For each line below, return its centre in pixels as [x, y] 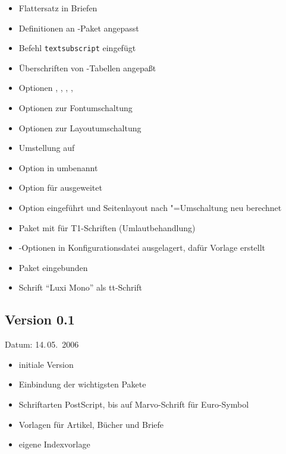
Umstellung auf [47, 148]
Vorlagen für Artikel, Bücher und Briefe [91, 424]
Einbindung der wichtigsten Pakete [82, 384]
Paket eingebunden [53, 267]
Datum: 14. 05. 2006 [42, 344]
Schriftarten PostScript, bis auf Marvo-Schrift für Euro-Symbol [134, 404]
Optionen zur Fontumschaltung [76, 108]
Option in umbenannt [58, 167]
